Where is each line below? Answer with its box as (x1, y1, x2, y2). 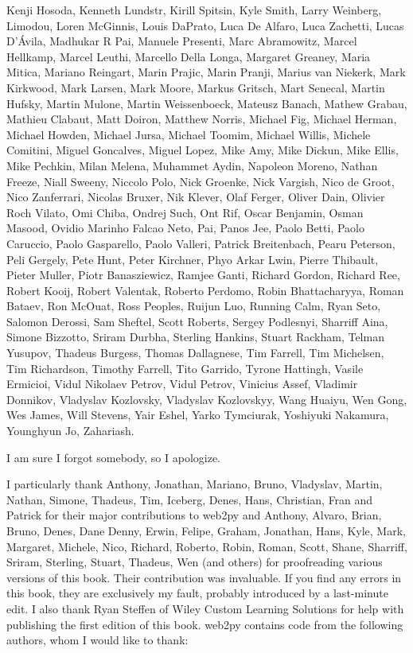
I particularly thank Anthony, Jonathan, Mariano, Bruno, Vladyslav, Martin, (6, 476, 383, 492)
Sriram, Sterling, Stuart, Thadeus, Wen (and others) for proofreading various (6, 554, 383, 570)
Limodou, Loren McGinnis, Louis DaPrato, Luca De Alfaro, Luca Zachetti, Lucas (6, 17, 404, 33)
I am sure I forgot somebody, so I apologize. (6, 449, 221, 465)
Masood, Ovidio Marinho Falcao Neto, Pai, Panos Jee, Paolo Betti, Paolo (6, 220, 364, 236)
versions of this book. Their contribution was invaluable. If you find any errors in (6, 569, 402, 585)
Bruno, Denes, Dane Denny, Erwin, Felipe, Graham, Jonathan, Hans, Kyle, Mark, (6, 523, 406, 538)
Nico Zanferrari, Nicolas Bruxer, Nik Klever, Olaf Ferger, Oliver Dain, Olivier (6, 189, 385, 205)
